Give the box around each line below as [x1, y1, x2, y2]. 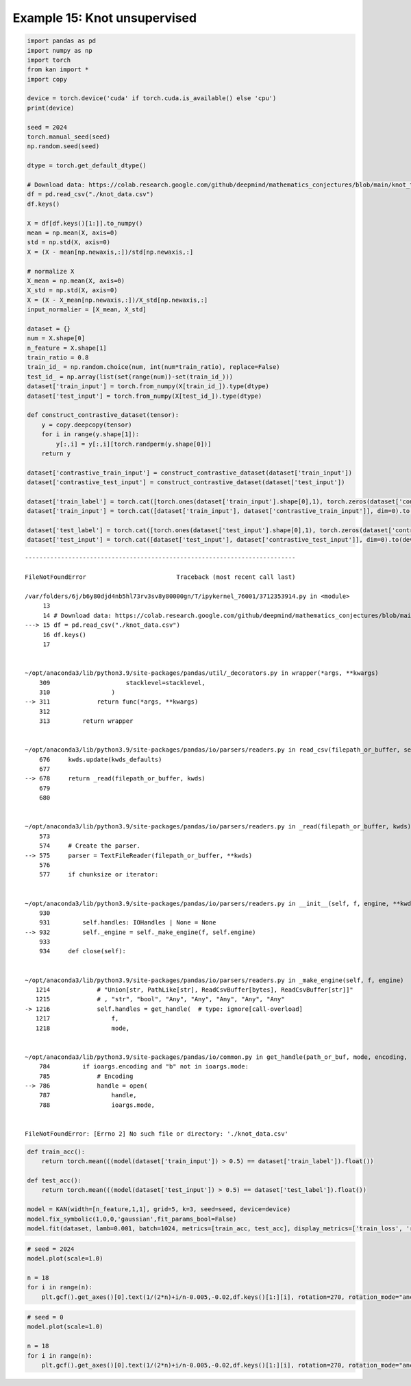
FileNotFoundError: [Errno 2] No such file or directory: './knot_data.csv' [25, 1130, 289, 1138]
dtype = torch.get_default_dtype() [27, 162, 147, 169]
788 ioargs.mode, [38, 1101, 155, 1109]
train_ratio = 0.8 [27, 354, 89, 361]
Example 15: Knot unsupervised [12, 10, 197, 25]
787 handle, [38, 1091, 137, 1099]
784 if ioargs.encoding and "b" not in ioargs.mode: [38, 1063, 249, 1071]
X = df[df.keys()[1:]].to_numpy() [27, 219, 143, 227]
